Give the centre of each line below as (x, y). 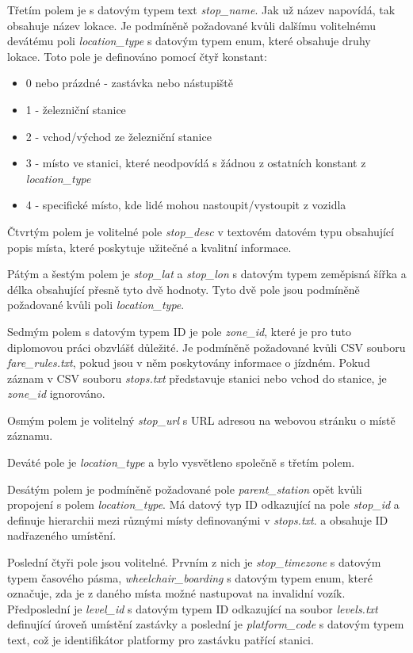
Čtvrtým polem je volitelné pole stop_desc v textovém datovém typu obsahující (201, 231)
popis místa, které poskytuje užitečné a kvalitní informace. (149, 247)
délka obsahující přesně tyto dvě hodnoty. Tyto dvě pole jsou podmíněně (184, 289)
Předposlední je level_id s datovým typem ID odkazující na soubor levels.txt (193, 608)
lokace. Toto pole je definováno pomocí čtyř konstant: (137, 56)
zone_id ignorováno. (56, 393)
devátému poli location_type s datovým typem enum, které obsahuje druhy (189, 41)
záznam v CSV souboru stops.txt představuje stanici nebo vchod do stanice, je (197, 378)
